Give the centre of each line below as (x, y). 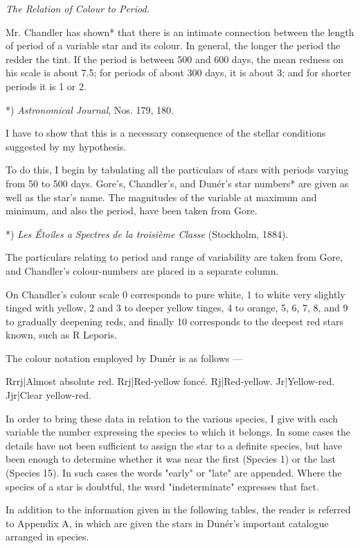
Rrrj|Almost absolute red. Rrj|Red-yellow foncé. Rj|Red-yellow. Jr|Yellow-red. (170, 381)
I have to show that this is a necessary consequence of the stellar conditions (166, 133)
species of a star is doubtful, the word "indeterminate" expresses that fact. (162, 486)
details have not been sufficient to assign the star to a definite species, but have (174, 445)
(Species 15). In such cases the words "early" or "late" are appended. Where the (174, 473)
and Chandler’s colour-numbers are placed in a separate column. (142, 270)
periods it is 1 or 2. (46, 86)
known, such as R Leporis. (61, 335)
